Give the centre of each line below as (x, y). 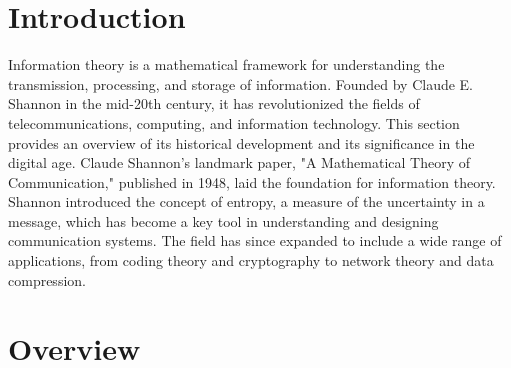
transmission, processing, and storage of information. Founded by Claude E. (241, 83)
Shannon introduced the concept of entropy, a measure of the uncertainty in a (246, 201)
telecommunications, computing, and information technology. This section (234, 122)
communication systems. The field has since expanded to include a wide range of (255, 240)
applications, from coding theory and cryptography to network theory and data (251, 260)
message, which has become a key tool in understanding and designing (223, 220)
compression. (47, 279)
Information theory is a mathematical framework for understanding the (226, 64)
